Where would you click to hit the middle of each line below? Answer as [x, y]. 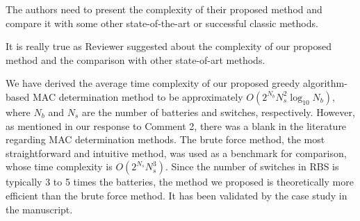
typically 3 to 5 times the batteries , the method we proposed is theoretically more [180, 182]
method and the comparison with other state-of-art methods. [136, 59]
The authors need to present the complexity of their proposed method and [164, 9]
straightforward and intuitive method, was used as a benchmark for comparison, [176, 153]
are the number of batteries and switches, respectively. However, [218, 112]
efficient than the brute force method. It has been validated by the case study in [177, 195]
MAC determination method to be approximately [138, 96]
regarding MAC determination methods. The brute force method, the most [165, 139]
